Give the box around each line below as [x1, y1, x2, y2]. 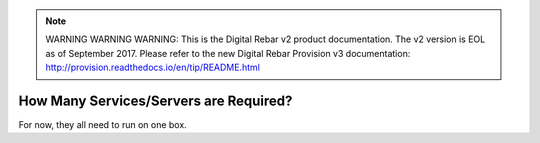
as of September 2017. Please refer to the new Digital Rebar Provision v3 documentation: [45, 47, 411, 59]
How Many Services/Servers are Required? [18, 92, 293, 109]
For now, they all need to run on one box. [18, 119, 187, 131]
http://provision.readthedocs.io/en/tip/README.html [45, 61, 260, 74]
